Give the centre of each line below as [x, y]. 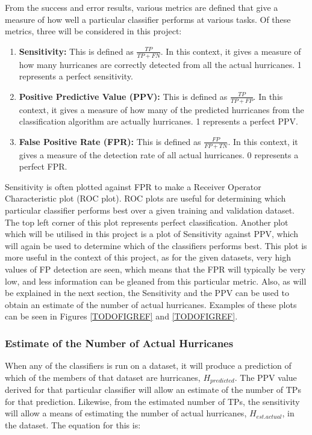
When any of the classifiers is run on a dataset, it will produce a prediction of [148, 366]
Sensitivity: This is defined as [76, 51]
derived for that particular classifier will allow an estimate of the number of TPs [153, 390]
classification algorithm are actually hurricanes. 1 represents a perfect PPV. [158, 121]
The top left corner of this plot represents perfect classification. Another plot [147, 222]
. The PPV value [266, 377]
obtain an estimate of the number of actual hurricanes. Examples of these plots [151, 304]
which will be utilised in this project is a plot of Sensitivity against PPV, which [151, 234]
